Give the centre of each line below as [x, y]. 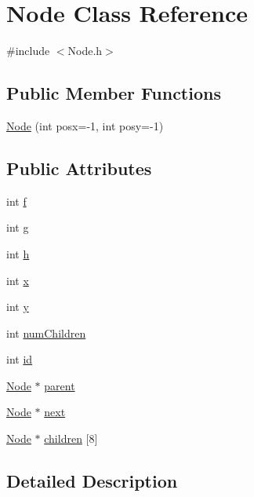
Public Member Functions [114, 93]
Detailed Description [92, 481]
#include [28, 51]
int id [20, 359]
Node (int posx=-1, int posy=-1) [85, 125]
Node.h [85, 51]
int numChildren [46, 333]
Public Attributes [79, 168]
